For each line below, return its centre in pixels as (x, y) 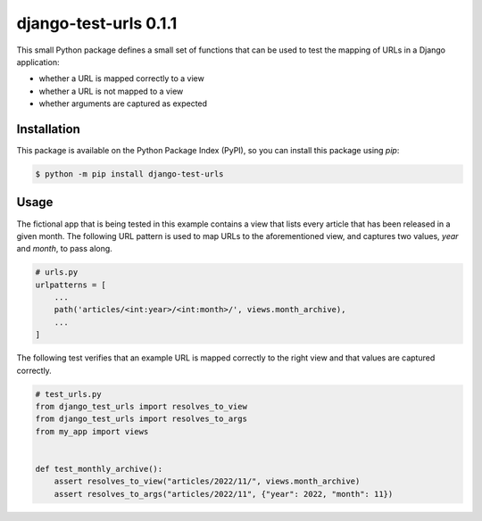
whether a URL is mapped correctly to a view (121, 79)
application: (38, 62)
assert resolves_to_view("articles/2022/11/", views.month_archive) (207, 481)
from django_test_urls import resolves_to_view (141, 406)
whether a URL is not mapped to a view (111, 91)
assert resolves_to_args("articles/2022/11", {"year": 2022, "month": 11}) (224, 494)
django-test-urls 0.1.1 (97, 23)
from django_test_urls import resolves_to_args (141, 419)
